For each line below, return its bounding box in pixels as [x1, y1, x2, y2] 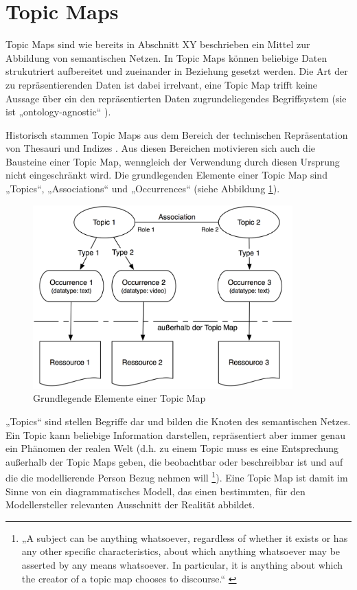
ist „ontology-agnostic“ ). [5, 104, 111, 119]
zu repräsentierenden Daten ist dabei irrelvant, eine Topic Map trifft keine [5, 77, 318, 91]
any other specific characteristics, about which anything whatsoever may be [21, 544, 341, 558]
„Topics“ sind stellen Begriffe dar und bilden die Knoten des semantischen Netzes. [5, 414, 351, 429]
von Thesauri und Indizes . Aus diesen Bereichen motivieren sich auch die [5, 141, 316, 155]
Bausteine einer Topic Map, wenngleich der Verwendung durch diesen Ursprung [5, 154, 340, 168]
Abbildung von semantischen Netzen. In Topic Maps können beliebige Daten [5, 50, 327, 65]
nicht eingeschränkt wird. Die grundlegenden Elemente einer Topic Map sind [5, 168, 327, 182]
